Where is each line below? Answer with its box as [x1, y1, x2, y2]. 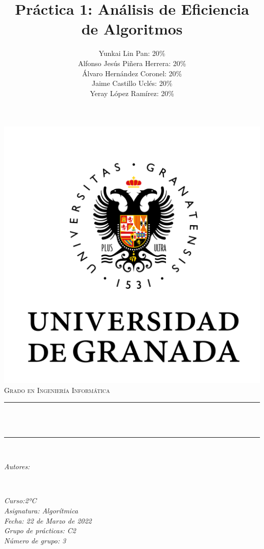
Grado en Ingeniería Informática [4, 384, 110, 395]
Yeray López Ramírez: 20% [90, 87, 174, 98]
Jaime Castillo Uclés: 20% [91, 78, 173, 88]
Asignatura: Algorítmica [4, 505, 78, 516]
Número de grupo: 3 [4, 535, 66, 545]
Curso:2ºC [4, 495, 37, 506]
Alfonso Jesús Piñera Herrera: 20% [78, 57, 186, 68]
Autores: [4, 461, 30, 472]
